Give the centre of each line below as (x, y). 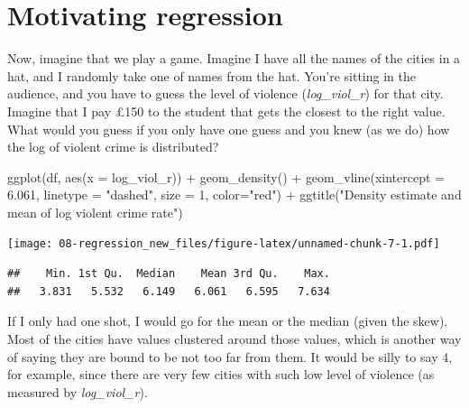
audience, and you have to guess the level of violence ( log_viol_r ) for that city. (225, 93)
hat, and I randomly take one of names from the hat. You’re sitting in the (212, 75)
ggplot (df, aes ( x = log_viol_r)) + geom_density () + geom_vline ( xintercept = (226, 176)
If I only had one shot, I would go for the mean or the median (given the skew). (228, 321)
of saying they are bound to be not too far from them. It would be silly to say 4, (230, 356)
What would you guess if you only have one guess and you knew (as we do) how (229, 129)
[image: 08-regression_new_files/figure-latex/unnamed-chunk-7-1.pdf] (224, 244)
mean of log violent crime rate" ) (95, 212)
